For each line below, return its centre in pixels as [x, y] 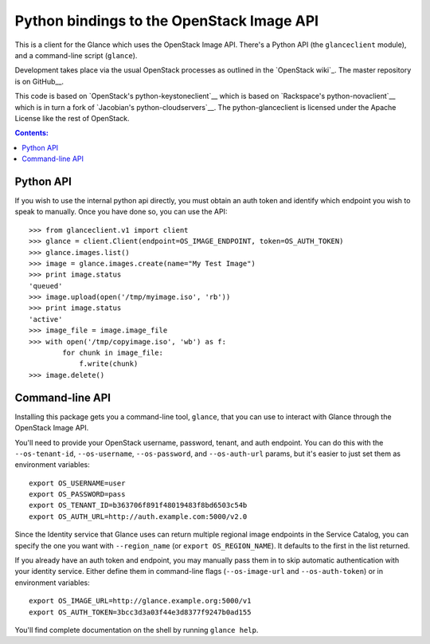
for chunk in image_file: [113, 353]
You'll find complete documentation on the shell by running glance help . [137, 630]
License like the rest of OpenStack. [72, 118]
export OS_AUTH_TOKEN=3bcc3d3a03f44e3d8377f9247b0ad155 [140, 612]
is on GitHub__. [39, 81]
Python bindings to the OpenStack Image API [166, 21]
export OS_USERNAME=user [77, 483]
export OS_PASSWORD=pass [77, 495]
